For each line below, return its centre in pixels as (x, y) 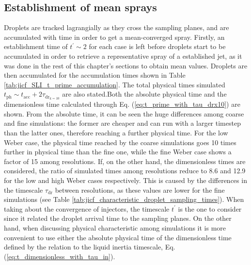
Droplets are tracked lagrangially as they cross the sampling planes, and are (117, 27)
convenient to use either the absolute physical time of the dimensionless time (118, 237)
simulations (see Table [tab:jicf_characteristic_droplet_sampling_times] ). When (124, 199)
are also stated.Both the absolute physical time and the (144, 94)
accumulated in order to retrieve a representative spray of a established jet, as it (123, 56)
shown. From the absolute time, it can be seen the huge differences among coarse (124, 113)
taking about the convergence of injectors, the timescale (87, 208)
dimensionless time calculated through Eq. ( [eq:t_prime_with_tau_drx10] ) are (122, 104)
